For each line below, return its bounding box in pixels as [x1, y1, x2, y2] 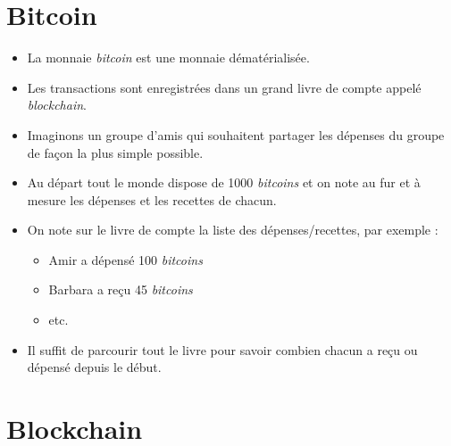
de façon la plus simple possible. [27, 143, 204, 161]
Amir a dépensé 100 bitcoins [48, 250, 203, 268]
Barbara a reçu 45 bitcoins [48, 280, 193, 299]
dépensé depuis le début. [27, 358, 162, 376]
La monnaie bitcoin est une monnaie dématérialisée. [27, 48, 310, 67]
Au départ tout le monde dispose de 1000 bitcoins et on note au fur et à [27, 173, 421, 192]
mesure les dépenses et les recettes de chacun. [27, 190, 277, 209]
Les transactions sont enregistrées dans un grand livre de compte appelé [27, 78, 422, 96]
